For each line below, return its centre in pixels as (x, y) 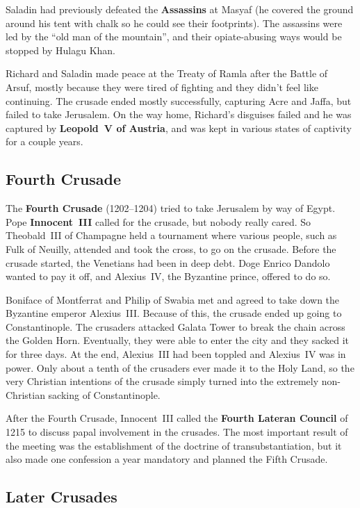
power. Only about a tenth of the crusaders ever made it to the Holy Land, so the (180, 367)
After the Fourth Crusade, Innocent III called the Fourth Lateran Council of (177, 418)
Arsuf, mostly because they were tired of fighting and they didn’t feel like (162, 87)
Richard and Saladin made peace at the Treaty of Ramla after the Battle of (167, 73)
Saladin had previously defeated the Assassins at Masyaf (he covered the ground (180, 9)
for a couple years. (44, 141)
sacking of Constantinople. (104, 394)
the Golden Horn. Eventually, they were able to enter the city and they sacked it (177, 340)
